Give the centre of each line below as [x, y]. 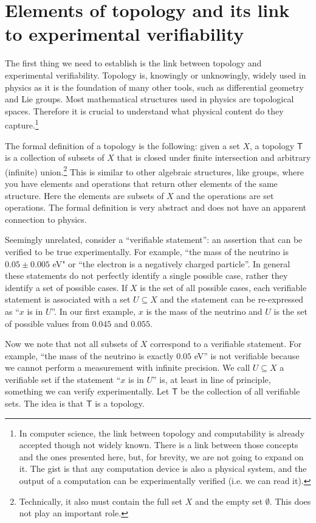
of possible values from [47, 323]
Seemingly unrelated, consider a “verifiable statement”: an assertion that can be [154, 240]
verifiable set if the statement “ [63, 379]
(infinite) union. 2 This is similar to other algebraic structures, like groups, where [154, 170]
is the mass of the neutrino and [204, 311]
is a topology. [120, 403]
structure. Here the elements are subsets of [84, 195]
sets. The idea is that [44, 403]
